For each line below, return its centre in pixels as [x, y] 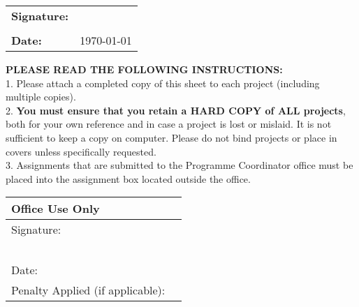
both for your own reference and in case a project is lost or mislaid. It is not [169, 124]
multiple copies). [41, 97]
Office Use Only [56, 209]
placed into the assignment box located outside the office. [128, 178]
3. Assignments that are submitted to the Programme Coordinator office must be [179, 165]
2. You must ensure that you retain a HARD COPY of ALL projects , [176, 110]
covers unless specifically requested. [81, 151]
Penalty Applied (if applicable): [88, 290]
